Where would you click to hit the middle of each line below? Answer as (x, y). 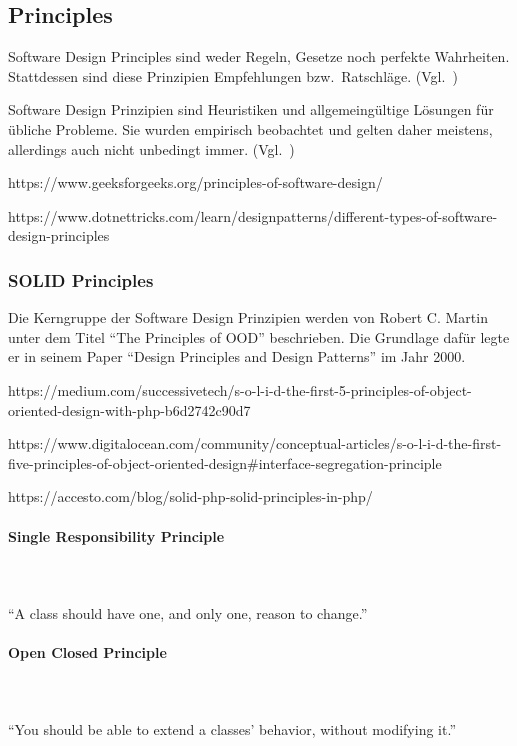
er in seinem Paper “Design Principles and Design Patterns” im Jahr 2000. (237, 356)
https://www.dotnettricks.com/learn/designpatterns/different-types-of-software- (253, 215)
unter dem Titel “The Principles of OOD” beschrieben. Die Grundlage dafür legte (259, 336)
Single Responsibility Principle (116, 535)
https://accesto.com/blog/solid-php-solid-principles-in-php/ (190, 496)
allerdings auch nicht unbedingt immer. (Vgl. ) (151, 148)
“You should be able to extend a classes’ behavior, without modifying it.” (232, 729)
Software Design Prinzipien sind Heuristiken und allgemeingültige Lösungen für (251, 109)
